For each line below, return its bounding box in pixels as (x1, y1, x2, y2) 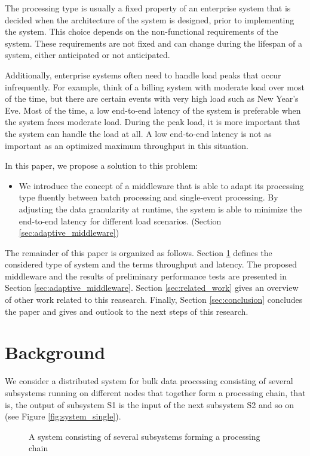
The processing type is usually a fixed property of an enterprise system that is (5, 2, 291, 14)
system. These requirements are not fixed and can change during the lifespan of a (5, 37, 302, 49)
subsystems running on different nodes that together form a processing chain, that (5, 386, 306, 399)
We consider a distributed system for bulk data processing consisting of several (5, 375, 293, 387)
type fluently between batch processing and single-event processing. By (19, 191, 278, 203)
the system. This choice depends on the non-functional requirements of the (5, 25, 278, 38)
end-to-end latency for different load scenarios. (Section (19, 214, 222, 227)
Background (5, 340, 106, 364)
